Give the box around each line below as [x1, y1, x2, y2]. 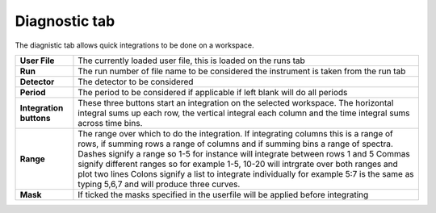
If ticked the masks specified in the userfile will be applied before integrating [78, 189, 369, 200]
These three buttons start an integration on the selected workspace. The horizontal [78, 97, 394, 108]
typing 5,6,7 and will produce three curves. [78, 178, 241, 190]
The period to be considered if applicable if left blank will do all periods [78, 86, 348, 98]
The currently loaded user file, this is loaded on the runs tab [78, 55, 306, 66]
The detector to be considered [78, 76, 194, 87]
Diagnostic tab [15, 12, 115, 30]
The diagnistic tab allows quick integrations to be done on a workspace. [15, 40, 254, 50]
